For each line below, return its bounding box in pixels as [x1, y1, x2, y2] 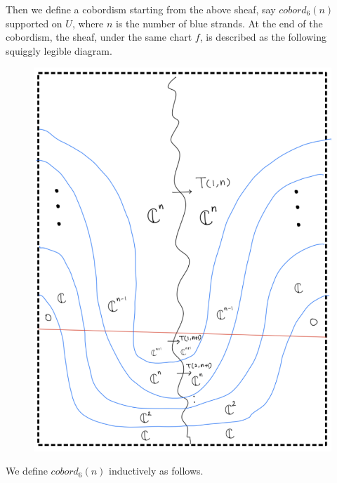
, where [72, 15, 104, 30]
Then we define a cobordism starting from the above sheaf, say [6, 2, 276, 16]
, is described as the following [199, 29, 327, 44]
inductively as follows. [109, 463, 204, 478]
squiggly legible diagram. [6, 43, 112, 58]
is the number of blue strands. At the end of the [115, 15, 323, 30]
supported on [6, 15, 62, 30]
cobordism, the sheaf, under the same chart [6, 29, 192, 44]
